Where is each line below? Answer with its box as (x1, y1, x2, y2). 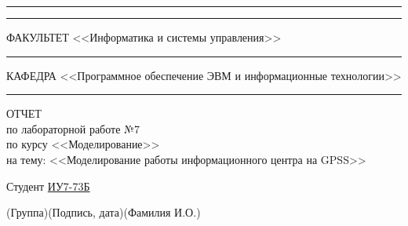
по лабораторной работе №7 (6, 120, 140, 137)
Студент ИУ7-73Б (6, 177, 90, 194)
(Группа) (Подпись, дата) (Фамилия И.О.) (6, 204, 201, 221)
